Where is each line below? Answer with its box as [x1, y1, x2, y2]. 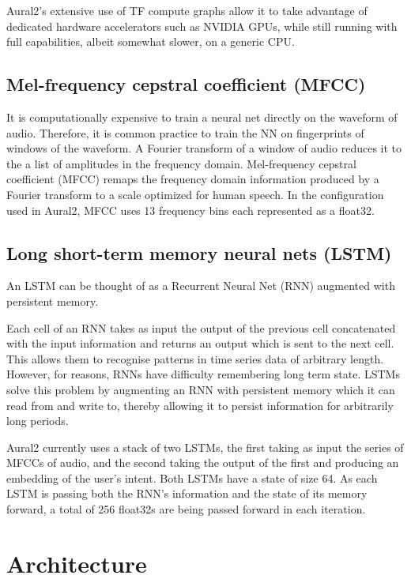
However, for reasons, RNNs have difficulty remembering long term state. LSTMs [6, 366, 400, 382]
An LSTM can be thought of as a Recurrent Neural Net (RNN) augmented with [6, 277, 395, 294]
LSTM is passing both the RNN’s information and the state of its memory [6, 485, 368, 502]
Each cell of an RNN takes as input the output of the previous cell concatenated [6, 319, 396, 336]
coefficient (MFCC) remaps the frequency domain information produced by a [6, 171, 379, 187]
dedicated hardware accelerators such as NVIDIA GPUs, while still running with [6, 17, 398, 34]
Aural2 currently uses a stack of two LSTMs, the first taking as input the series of [6, 438, 404, 455]
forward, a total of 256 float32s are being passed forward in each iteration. [6, 501, 366, 517]
